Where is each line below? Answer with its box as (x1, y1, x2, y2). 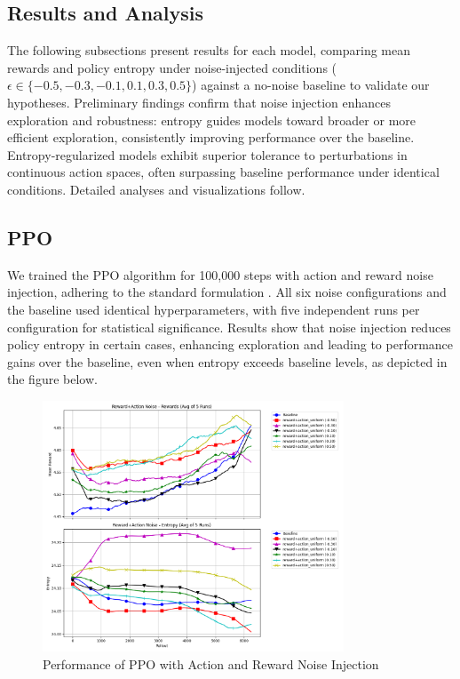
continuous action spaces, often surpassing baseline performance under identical (7, 163, 440, 181)
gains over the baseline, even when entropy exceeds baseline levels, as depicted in (7, 352, 448, 371)
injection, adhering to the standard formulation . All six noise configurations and (7, 283, 447, 301)
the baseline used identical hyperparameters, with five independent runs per (7, 300, 420, 318)
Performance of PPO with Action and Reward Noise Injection (43, 655, 379, 674)
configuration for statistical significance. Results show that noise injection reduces (7, 317, 451, 336)
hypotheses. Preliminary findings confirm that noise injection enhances (7, 92, 392, 111)
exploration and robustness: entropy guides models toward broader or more (7, 110, 416, 129)
